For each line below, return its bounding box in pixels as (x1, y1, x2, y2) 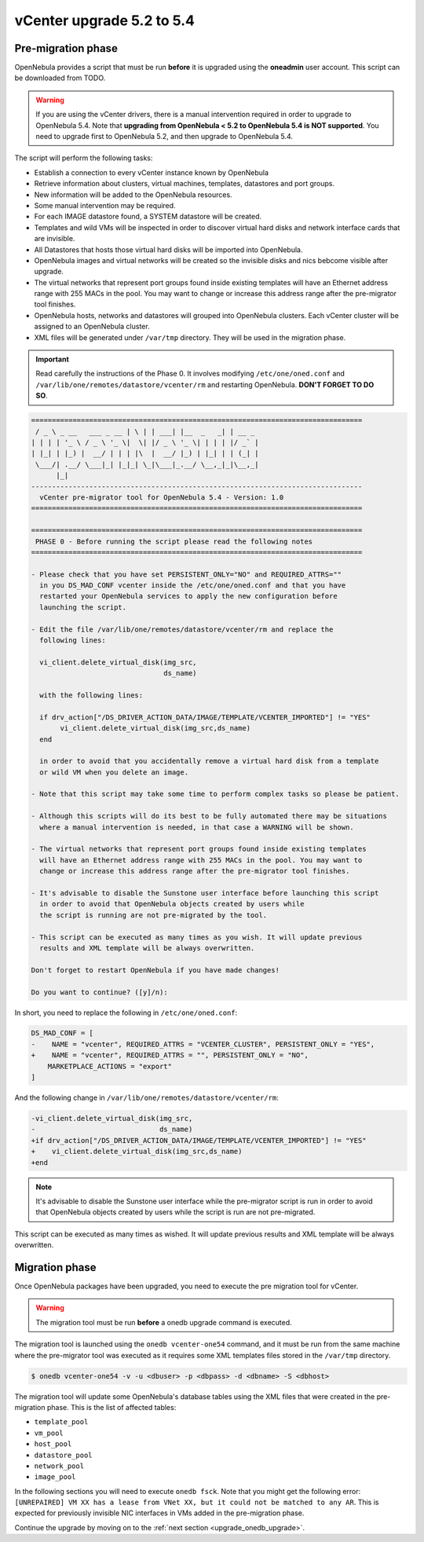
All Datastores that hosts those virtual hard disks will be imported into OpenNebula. (34, 244, 303, 255)
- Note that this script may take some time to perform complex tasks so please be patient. (31, 789, 400, 799)
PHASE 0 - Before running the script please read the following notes (35, 537, 313, 546)
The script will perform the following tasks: (14, 153, 153, 163)
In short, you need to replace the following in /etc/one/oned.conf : (14, 1008, 238, 1017)
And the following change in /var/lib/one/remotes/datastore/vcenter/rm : (14, 1093, 279, 1103)
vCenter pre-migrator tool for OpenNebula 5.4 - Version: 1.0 (39, 493, 284, 502)
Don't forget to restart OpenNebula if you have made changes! (31, 965, 280, 974)
